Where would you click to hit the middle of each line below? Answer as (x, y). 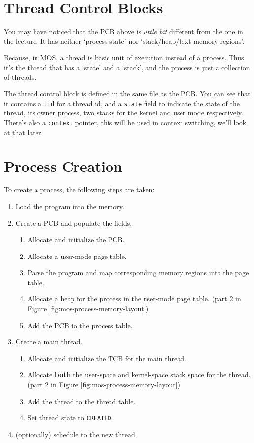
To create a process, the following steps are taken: (79, 190)
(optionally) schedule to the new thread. (76, 434)
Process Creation (63, 166)
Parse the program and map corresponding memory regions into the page (138, 273)
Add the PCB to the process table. (80, 325)
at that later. (24, 132)
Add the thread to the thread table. (81, 401)
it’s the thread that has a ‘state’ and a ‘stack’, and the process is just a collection (127, 67)
